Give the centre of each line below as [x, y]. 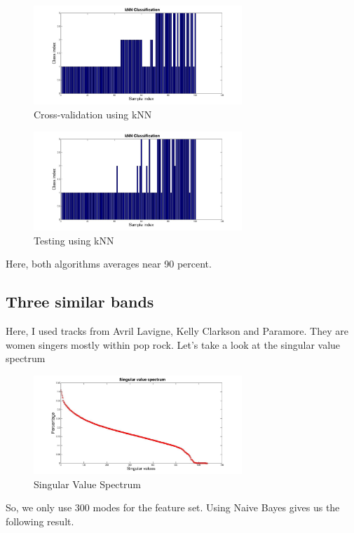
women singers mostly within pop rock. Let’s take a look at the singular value [173, 344]
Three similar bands [80, 302]
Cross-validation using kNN [93, 115]
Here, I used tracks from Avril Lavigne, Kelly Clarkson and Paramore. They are [177, 331]
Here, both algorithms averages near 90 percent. [109, 264]
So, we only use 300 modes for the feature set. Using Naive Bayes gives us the [173, 507]
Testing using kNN [74, 240]
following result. [40, 521]
